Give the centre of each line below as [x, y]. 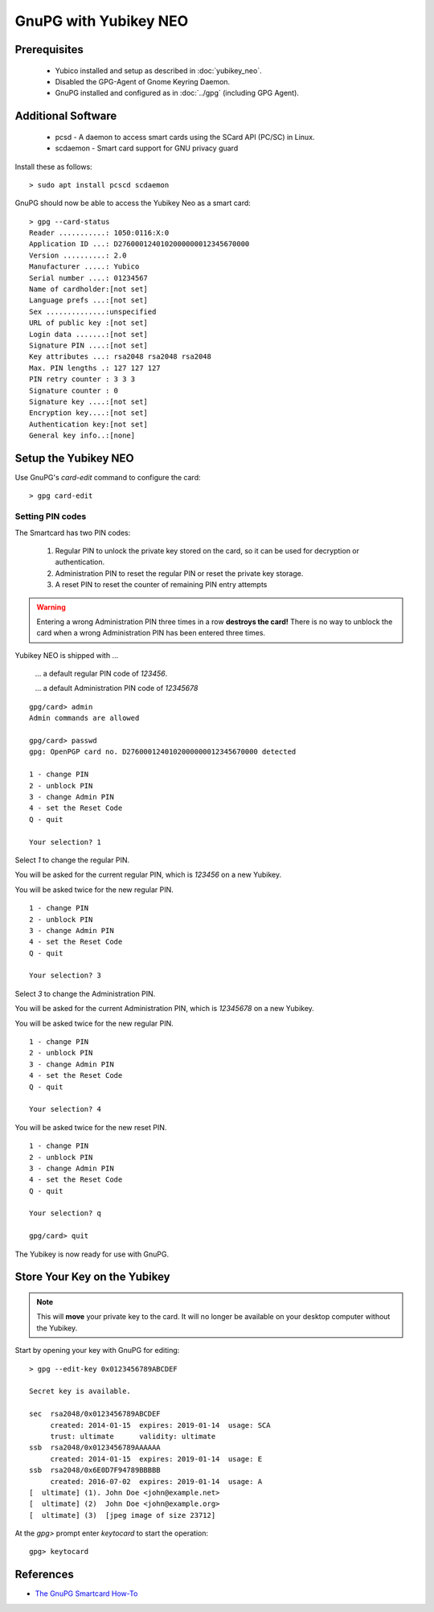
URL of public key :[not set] [89, 323]
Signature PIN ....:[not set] [89, 345]
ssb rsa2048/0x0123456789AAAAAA [95, 1448]
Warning [51, 607]
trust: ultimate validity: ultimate [133, 1436]
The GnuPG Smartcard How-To [86, 1593]
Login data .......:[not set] [89, 334]
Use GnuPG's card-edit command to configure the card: [108, 478]
